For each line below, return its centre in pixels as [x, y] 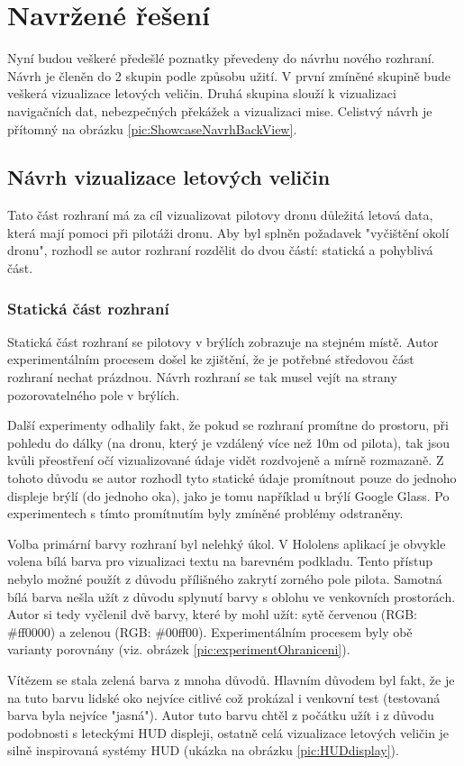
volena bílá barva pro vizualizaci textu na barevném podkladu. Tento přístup [220, 561]
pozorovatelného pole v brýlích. [94, 394]
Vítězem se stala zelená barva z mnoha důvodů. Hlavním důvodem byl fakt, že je [231, 679]
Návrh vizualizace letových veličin [169, 177]
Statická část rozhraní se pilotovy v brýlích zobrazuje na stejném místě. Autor [223, 341]
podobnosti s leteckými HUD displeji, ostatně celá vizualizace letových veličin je [228, 732]
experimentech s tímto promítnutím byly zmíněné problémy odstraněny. [205, 513]
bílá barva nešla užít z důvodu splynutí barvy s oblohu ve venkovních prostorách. [232, 596]
